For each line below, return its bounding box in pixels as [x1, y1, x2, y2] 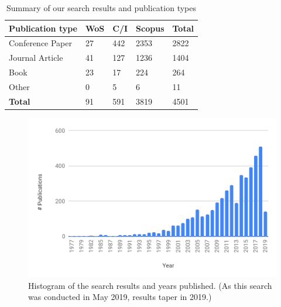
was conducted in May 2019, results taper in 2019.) [28, 291, 212, 303]
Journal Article [9, 51, 63, 64]
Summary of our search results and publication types [6, 2, 196, 13]
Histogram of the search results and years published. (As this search [28, 279, 272, 291]
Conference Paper [9, 37, 72, 49]
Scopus [136, 22, 165, 34]
